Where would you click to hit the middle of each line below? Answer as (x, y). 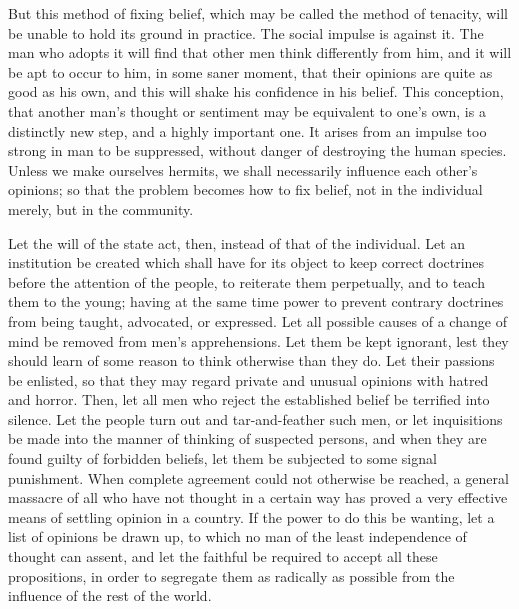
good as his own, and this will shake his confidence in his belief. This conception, (256, 91)
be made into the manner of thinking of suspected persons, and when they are (247, 438)
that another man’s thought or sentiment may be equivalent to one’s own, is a (247, 110)
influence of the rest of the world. (110, 595)
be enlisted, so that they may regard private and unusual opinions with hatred (248, 379)
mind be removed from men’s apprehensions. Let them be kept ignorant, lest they (258, 340)
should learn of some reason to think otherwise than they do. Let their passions (251, 360)
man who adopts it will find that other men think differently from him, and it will (260, 52)
